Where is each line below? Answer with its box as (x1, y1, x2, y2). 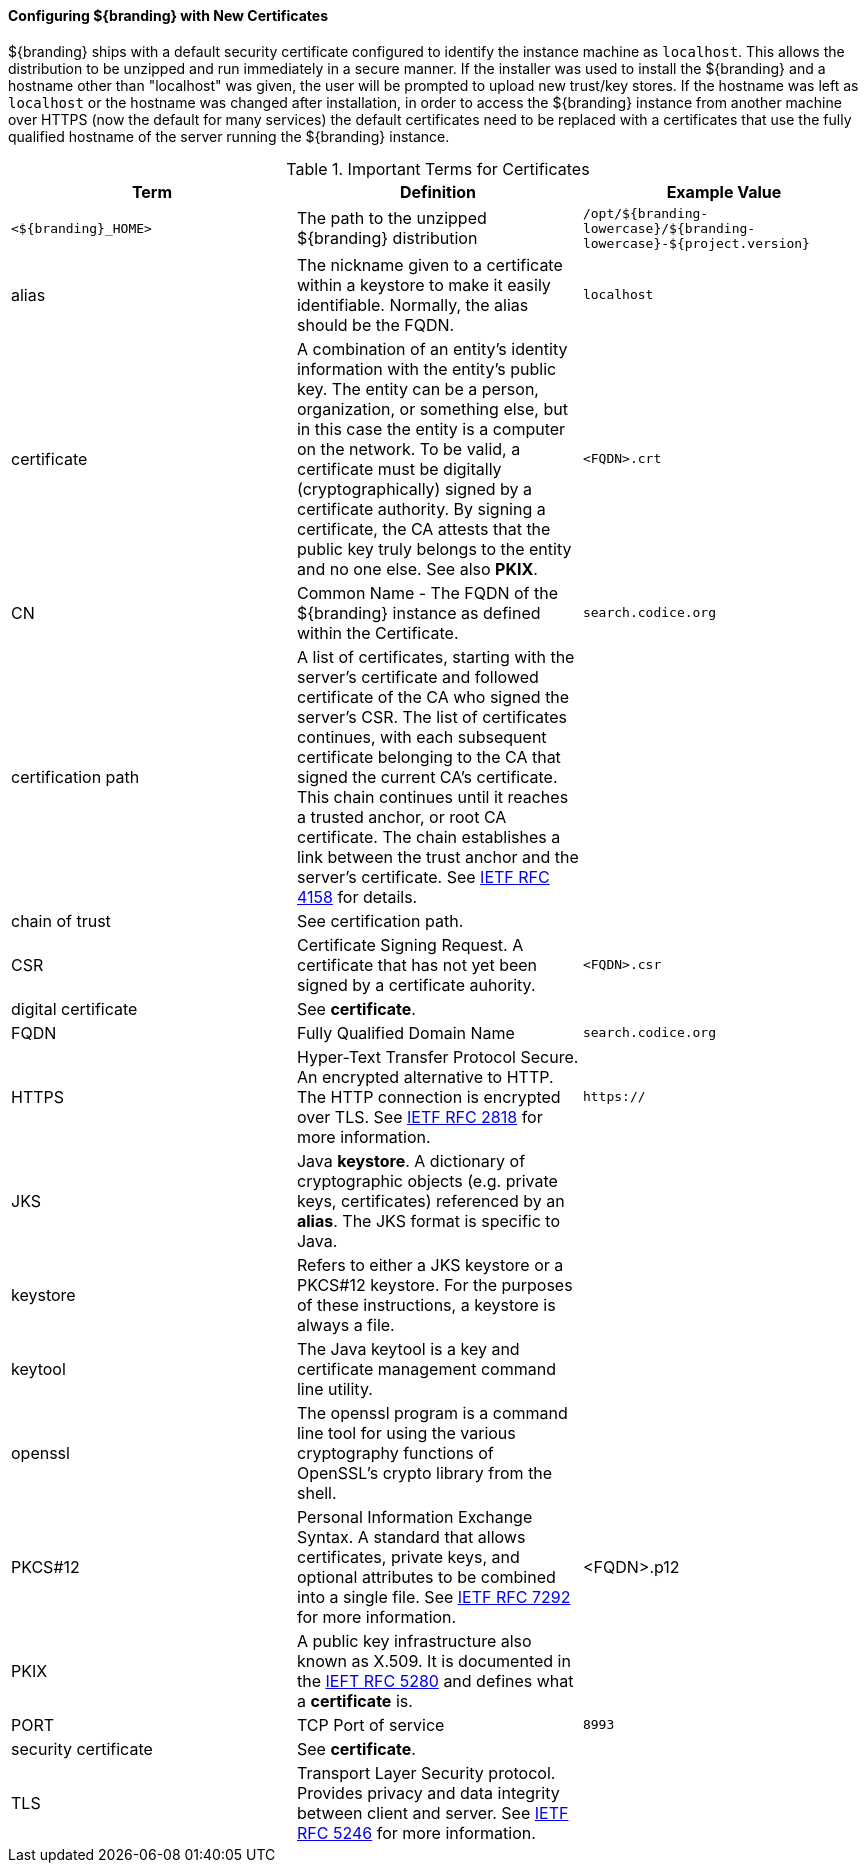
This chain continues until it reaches (296, 786, 569, 807)
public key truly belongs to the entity (296, 538, 572, 559)
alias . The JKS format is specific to (296, 1210, 560, 1231)
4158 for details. (296, 886, 418, 907)
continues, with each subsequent (296, 726, 547, 747)
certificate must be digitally (296, 458, 502, 479)
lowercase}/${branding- (582, 220, 756, 236)
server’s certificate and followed (296, 666, 539, 687)
